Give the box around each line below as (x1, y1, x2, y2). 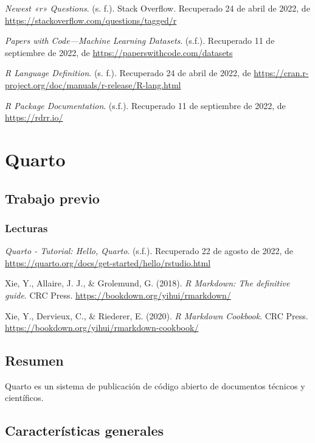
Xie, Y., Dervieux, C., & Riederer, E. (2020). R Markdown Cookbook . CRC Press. (5, 309, 308, 322)
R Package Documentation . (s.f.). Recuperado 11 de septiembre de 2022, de (5, 99, 286, 112)
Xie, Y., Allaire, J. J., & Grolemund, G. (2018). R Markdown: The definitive (5, 277, 290, 289)
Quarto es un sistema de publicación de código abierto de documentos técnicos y (5, 379, 305, 392)
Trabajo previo (5, 188, 100, 207)
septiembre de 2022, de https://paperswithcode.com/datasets (5, 46, 233, 58)
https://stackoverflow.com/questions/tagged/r (5, 13, 177, 26)
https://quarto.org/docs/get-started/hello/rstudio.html (5, 256, 211, 269)
